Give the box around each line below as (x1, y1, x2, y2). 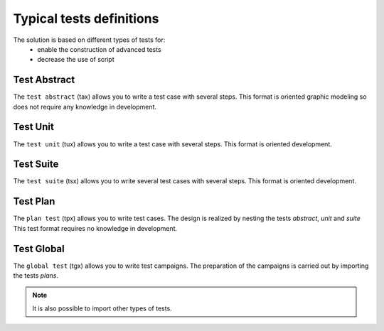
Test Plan (13, 195, 55, 207)
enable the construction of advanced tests (37, 45, 161, 53)
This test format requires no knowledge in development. (13, 224, 178, 232)
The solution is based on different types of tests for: (13, 36, 166, 44)
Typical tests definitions (13, 11, 159, 26)
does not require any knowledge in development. (13, 102, 156, 111)
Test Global (13, 242, 65, 255)
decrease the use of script (37, 55, 114, 64)
